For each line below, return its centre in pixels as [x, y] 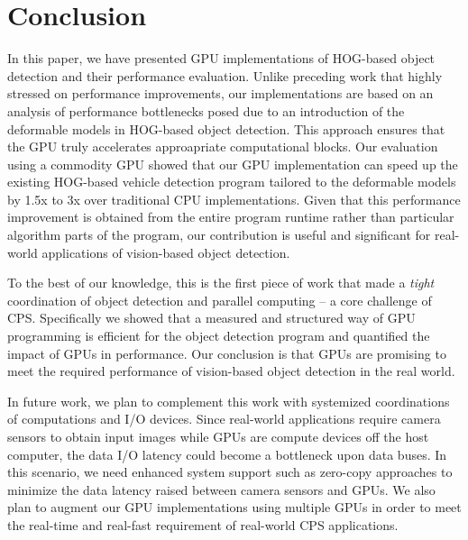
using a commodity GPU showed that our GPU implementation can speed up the [233, 164]
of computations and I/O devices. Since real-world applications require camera [224, 419]
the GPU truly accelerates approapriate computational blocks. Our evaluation [223, 146]
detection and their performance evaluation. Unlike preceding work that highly [225, 75]
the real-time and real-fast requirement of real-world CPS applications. [203, 524]
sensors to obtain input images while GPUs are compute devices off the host [218, 436]
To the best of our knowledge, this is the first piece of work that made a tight [221, 283]
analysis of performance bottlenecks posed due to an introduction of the [206, 110]
